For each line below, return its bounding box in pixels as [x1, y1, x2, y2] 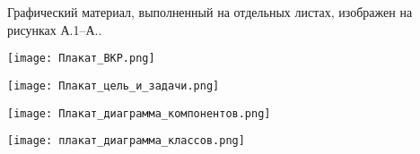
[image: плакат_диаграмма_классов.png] [7, 134, 245, 148]
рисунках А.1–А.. [7, 20, 102, 38]
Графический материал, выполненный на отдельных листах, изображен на [7, 3, 413, 21]
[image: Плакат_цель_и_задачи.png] [7, 79, 220, 92]
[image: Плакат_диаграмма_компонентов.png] [7, 107, 271, 120]
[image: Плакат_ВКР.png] [7, 52, 155, 65]
